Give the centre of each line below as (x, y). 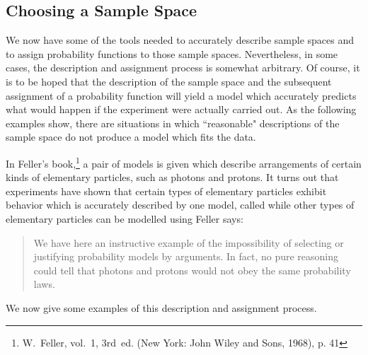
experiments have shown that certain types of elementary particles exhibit (166, 191)
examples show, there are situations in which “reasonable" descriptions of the (173, 123)
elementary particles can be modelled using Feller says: (125, 218)
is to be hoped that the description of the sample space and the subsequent (169, 81)
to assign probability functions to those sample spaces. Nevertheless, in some (172, 53)
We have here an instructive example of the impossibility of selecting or (189, 242)
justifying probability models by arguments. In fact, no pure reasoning (186, 256)
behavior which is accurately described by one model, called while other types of (180, 205)
